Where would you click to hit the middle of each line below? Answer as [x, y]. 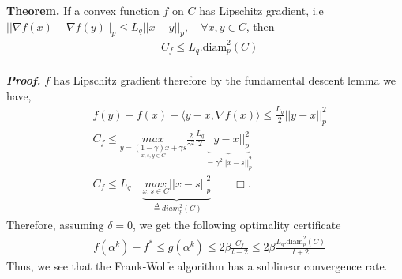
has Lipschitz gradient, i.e [261, 10]
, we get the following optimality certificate [237, 225]
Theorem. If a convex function [83, 10]
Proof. [24, 79]
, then [260, 26]
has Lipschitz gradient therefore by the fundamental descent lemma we [225, 79]
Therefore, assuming [55, 225]
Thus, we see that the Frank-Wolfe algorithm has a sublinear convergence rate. [197, 266]
